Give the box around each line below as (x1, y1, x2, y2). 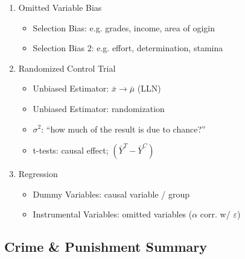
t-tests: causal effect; (33, 144, 109, 157)
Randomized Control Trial (18, 61, 116, 74)
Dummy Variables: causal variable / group (33, 187, 190, 200)
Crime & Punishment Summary (4, 237, 208, 256)
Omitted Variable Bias (18, 1, 102, 13)
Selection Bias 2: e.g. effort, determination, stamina (33, 42, 223, 54)
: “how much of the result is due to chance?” (41, 122, 206, 135)
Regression (18, 167, 58, 180)
